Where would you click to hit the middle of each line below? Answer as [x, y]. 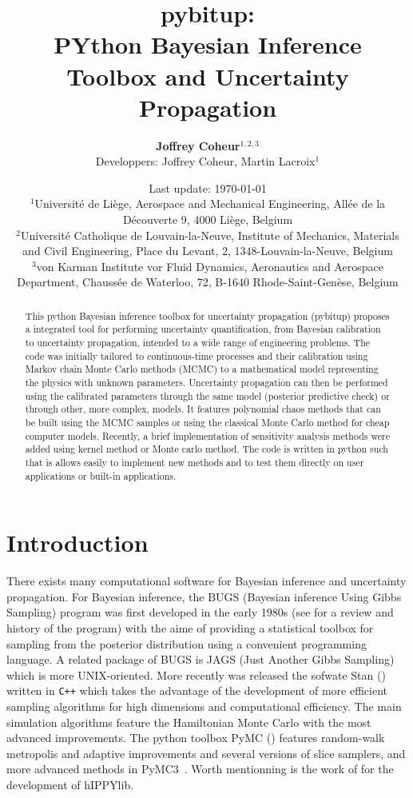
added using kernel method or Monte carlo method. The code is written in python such [206, 449]
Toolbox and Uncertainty [208, 76]
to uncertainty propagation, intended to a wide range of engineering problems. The [198, 343]
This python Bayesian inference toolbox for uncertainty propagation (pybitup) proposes [207, 315]
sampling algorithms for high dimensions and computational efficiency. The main [204, 706]
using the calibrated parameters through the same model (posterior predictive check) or [207, 395]
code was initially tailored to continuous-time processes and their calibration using [197, 355]
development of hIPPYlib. [70, 785]
